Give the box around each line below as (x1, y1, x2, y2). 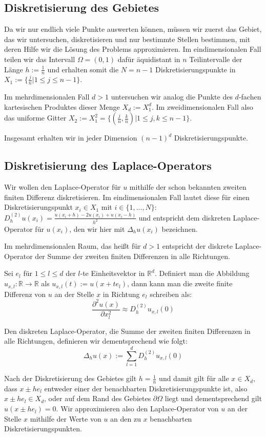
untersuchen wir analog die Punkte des (111, 91, 233, 102)
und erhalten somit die (47, 64, 119, 74)
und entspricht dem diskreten (138, 212, 231, 223)
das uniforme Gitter (4, 112, 67, 123)
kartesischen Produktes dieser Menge (4, 101, 120, 112)
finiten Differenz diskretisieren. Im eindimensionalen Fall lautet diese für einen (4, 191, 250, 202)
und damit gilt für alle (159, 373, 229, 384)
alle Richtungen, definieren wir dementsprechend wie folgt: (4, 335, 188, 346)
